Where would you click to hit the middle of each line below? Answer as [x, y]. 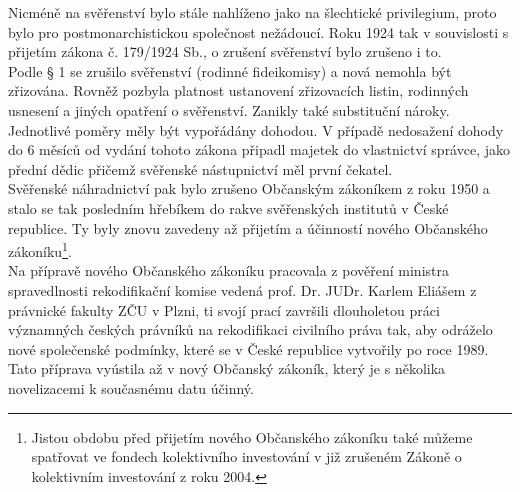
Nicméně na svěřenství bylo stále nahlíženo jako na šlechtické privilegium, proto [252, 12]
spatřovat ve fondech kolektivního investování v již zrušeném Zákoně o [246, 456]
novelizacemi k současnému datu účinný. [131, 387]
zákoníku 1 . [40, 249]
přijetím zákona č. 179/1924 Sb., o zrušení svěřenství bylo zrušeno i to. [225, 51]
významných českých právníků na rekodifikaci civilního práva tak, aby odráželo [250, 329]
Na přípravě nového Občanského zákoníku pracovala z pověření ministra [228, 270]
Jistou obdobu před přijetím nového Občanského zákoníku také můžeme [252, 436]
